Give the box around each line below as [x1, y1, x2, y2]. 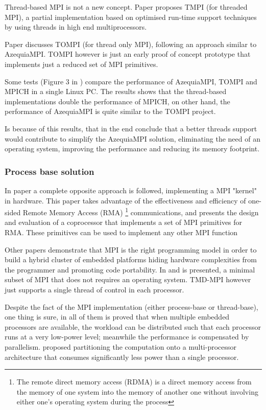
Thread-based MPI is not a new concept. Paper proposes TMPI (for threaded [5, 2, 248, 12]
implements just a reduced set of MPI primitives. [5, 58, 158, 69]
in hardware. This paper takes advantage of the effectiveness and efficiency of [5, 195, 246, 206]
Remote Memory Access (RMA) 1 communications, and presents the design [22, 206, 259, 217]
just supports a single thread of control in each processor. [5, 284, 184, 294]
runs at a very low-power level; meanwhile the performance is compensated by [5, 331, 249, 342]
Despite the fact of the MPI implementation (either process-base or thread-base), [5, 301, 258, 312]
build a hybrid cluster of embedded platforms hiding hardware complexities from [5, 254, 257, 265]
